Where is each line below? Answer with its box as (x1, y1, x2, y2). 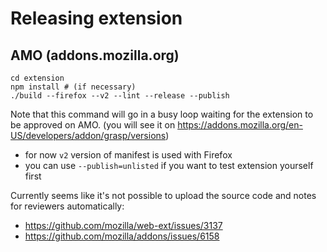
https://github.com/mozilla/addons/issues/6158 (24, 230, 220, 242)
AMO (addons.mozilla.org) (10, 47, 180, 64)
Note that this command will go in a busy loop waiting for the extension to (10, 108, 314, 120)
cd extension (10, 73, 65, 83)
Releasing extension (10, 7, 183, 30)
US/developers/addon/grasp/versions (10, 130, 167, 141)
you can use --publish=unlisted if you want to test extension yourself (24, 160, 314, 171)
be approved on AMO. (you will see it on (10, 119, 176, 131)
